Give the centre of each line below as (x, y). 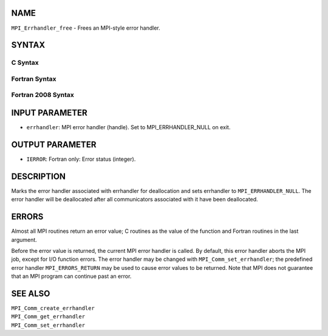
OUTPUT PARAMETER (54, 145)
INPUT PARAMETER (49, 113)
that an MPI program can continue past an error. (71, 277)
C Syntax (25, 62)
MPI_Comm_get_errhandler (48, 317)
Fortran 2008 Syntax (43, 95)
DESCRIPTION (39, 176)
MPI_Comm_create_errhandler (53, 308)
